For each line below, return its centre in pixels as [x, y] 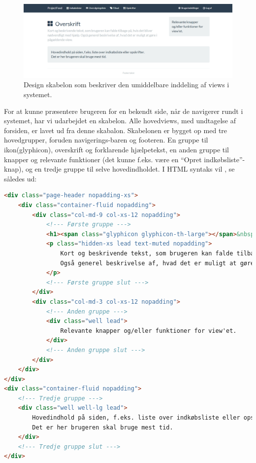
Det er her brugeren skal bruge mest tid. [103, 427]
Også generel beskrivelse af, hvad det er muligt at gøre [157, 263]
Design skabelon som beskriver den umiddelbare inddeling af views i [127, 85]
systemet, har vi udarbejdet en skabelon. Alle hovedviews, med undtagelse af [120, 121]
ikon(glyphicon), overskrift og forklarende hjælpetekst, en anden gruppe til [116, 150]
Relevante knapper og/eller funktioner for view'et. [148, 331]
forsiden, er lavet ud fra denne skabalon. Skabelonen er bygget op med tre [116, 130]
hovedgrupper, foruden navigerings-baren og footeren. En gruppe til [106, 140]
